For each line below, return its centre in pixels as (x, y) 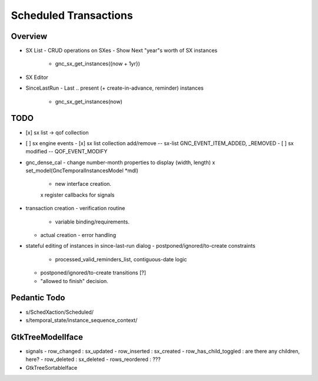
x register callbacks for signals (77, 195)
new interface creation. (83, 184)
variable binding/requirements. (92, 222)
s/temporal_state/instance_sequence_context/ (82, 320)
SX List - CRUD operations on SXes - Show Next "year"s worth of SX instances (122, 51)
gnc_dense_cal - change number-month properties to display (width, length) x (120, 162)
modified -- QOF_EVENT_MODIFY (67, 152)
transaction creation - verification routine (75, 208)
